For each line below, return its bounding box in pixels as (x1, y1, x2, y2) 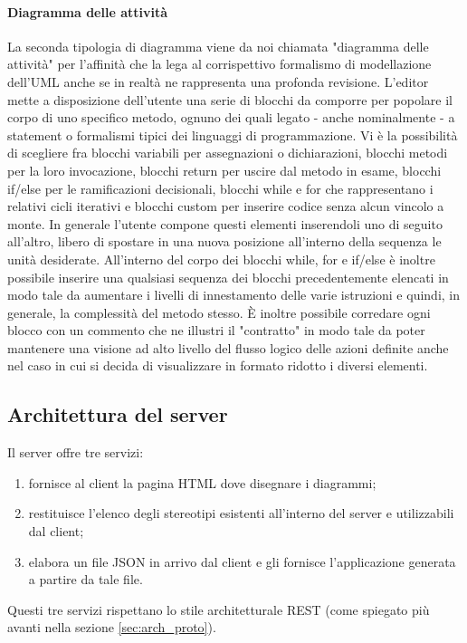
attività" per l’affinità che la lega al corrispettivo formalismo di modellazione (7, 54, 432, 73)
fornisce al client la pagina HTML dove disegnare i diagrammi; (28, 473, 376, 492)
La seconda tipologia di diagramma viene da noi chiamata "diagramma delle (7, 36, 429, 55)
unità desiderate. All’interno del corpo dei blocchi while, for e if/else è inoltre (7, 249, 435, 268)
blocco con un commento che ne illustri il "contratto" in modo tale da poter (7, 321, 425, 340)
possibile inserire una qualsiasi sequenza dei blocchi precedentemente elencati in (7, 267, 449, 286)
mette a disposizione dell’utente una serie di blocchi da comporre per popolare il (7, 90, 453, 109)
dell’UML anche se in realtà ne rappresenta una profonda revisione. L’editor (7, 72, 429, 91)
